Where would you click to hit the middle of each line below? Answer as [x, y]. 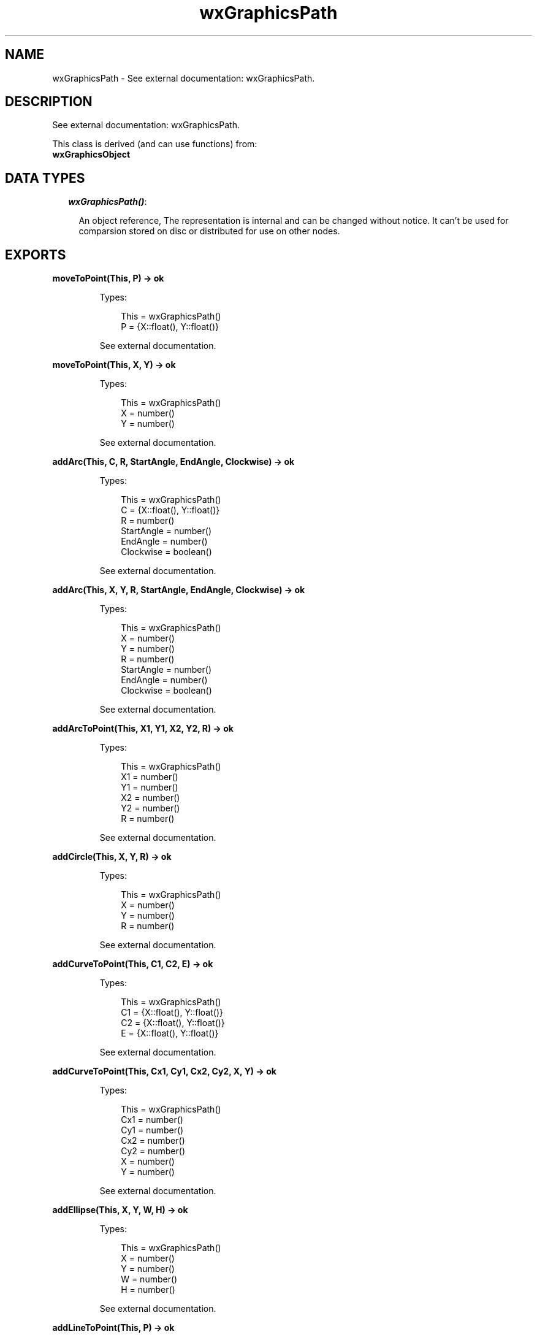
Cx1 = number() [152, 1120]
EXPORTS [36, 255]
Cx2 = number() [153, 1141]
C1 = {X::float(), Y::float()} [172, 1013]
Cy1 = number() [152, 1130]
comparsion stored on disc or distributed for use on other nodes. [209, 231]
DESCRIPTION [49, 102]
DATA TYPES [45, 178]
